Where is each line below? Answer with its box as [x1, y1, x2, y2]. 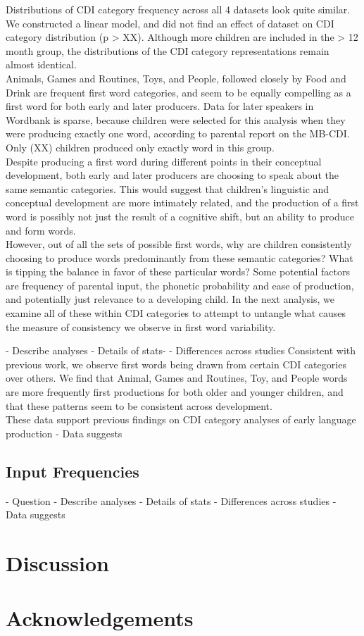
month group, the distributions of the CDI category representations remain [6, 43, 330, 58]
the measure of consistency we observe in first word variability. [6, 319, 276, 334]
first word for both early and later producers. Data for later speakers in [6, 99, 314, 113]
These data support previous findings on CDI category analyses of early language [6, 412, 356, 427]
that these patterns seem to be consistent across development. [6, 398, 272, 413]
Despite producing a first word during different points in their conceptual [6, 154, 322, 168]
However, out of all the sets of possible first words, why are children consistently [6, 237, 352, 251]
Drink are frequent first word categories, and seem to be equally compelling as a [6, 85, 351, 99]
